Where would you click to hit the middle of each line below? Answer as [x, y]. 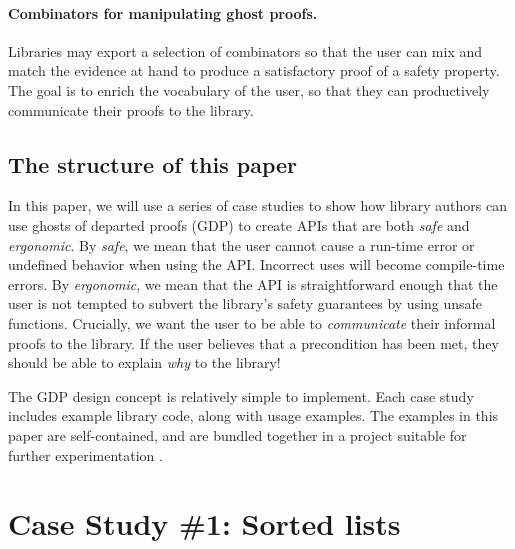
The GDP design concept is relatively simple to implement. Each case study [241, 395]
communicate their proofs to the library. [131, 109]
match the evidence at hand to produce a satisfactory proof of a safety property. [254, 70]
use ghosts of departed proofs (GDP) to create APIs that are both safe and [239, 224]
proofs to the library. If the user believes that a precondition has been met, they [253, 342]
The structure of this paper [153, 163]
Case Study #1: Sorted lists [204, 523]
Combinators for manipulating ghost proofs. [163, 12]
